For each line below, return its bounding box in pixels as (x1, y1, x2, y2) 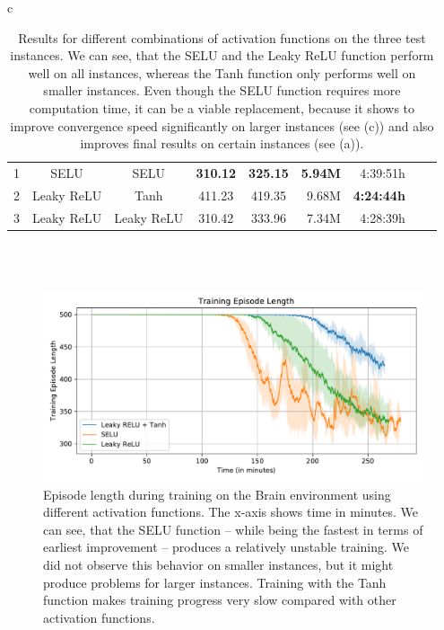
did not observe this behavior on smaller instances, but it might (43, 555, 394, 573)
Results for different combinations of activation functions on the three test (18, 28, 426, 47)
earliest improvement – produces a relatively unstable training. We (43, 537, 409, 556)
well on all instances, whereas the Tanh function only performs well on (28, 63, 416, 82)
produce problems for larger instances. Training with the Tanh (43, 572, 387, 591)
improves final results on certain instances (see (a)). (80, 134, 364, 153)
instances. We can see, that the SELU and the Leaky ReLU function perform (10, 46, 434, 65)
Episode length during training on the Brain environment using (43, 484, 391, 503)
